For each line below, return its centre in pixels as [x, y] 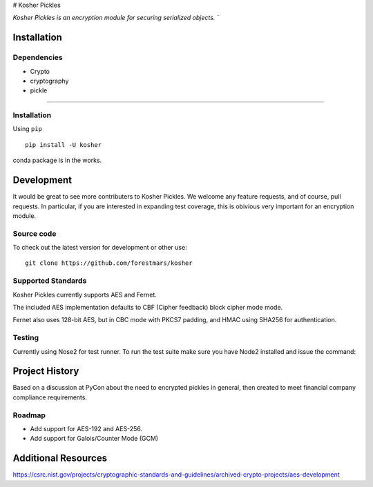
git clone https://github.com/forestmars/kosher [109, 263]
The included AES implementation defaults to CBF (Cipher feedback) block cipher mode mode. [148, 307]
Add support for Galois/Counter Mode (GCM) [94, 439]
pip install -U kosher [64, 145]
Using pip [28, 129]
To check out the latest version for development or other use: [100, 248]
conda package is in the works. [57, 160]
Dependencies [38, 57]
